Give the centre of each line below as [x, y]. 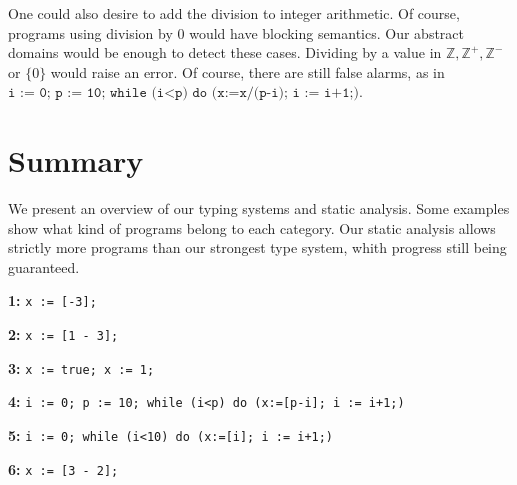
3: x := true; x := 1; [81, 367]
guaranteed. [44, 266]
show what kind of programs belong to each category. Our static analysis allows [252, 227]
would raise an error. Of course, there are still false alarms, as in [247, 71]
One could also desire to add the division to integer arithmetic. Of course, [234, 13]
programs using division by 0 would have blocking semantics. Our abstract [236, 32]
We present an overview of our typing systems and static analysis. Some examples [259, 208]
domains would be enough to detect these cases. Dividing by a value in [225, 52]
